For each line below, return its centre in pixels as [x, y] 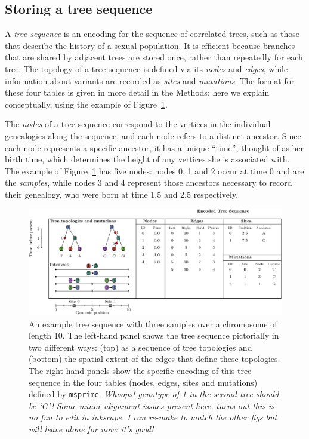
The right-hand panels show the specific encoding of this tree [140, 370]
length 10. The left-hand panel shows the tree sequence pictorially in [154, 335]
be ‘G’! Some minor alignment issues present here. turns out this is [152, 405]
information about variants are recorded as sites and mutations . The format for [150, 80]
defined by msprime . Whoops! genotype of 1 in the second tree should [154, 394]
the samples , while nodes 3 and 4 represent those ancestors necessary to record [149, 182]
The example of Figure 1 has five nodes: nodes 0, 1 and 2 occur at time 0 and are [154, 171]
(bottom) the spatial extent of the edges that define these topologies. [154, 359]
